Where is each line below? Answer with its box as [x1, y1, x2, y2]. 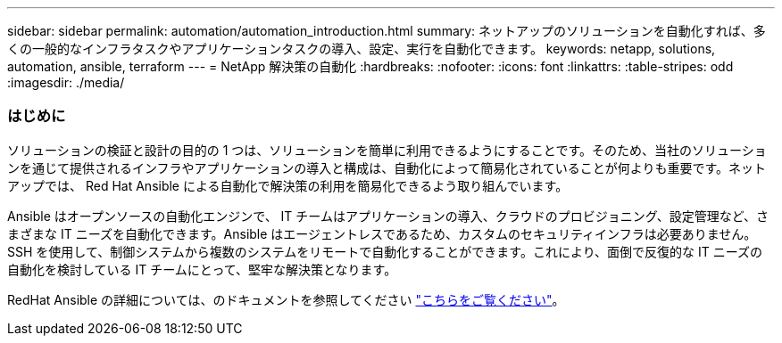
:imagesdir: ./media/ [7, 75, 125, 90]
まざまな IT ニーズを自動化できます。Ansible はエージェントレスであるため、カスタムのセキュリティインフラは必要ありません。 [7, 225, 757, 241]
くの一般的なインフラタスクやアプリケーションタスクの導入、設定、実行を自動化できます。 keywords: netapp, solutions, [7, 41, 716, 56]
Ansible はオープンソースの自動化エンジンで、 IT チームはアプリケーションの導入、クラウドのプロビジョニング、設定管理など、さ [7, 208, 769, 224]
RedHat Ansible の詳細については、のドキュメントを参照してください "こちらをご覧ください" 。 [7, 291, 565, 307]
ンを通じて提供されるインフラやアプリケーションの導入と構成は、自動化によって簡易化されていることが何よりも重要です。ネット [7, 159, 767, 176]
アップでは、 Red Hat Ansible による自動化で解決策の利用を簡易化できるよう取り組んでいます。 [7, 177, 569, 193]
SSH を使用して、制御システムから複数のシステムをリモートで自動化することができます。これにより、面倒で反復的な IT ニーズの [7, 243, 763, 259]
